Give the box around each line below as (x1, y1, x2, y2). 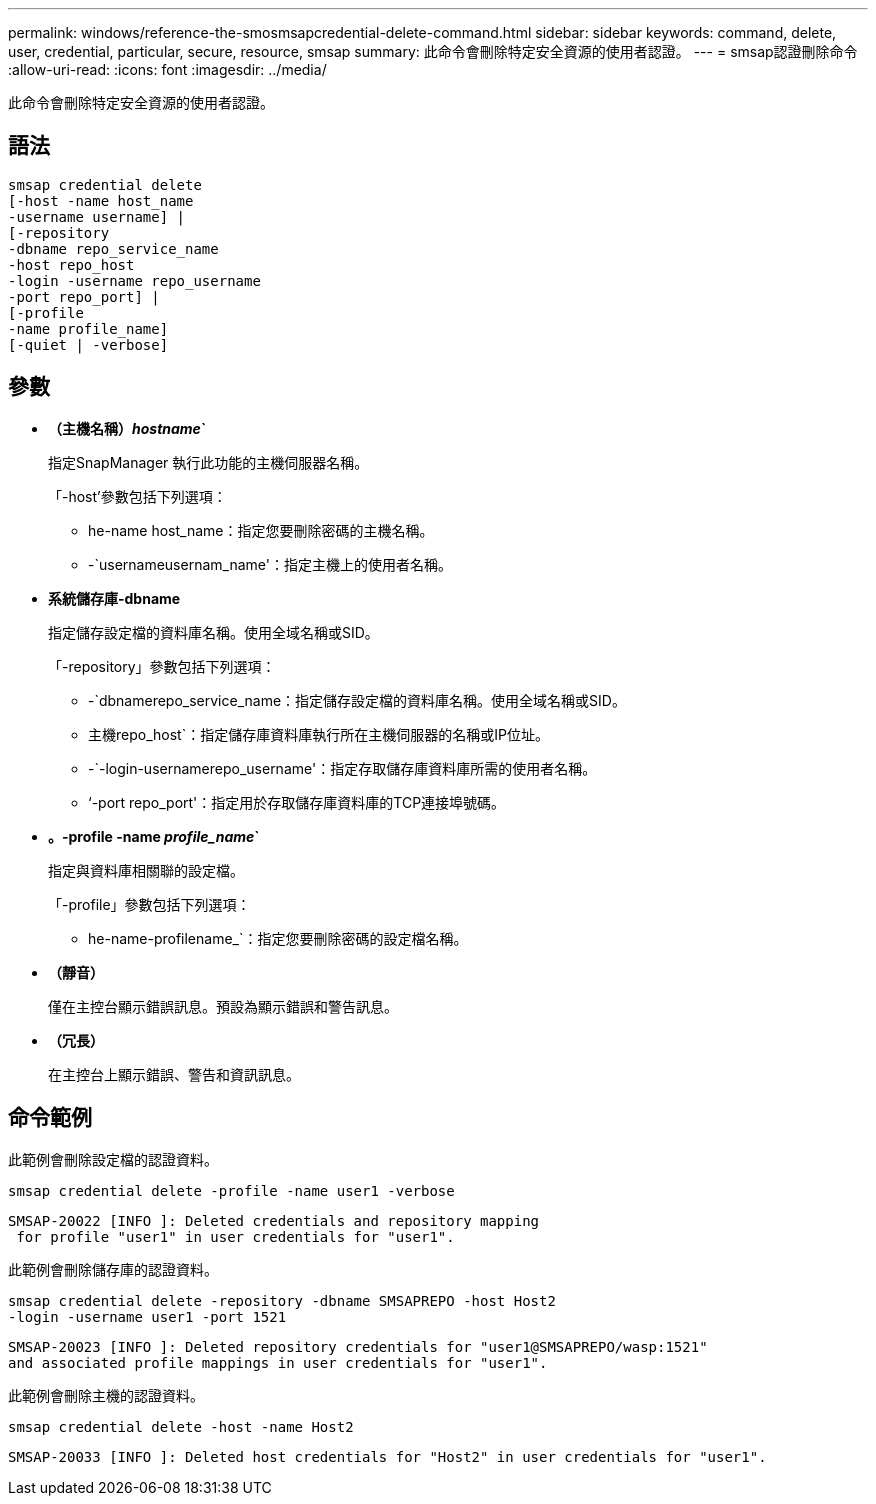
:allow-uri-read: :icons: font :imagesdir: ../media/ (8, 61, 327, 78)
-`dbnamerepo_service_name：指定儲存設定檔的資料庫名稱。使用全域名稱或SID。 (88, 691, 626, 709)
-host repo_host (8, 256, 135, 273)
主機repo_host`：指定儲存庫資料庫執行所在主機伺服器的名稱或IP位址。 (88, 725, 549, 743)
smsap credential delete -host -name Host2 (8, 1418, 354, 1435)
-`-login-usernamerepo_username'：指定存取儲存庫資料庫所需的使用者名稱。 (88, 759, 597, 777)
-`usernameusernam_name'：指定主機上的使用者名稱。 (88, 555, 452, 573)
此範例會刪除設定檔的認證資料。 (8, 1150, 218, 1168)
